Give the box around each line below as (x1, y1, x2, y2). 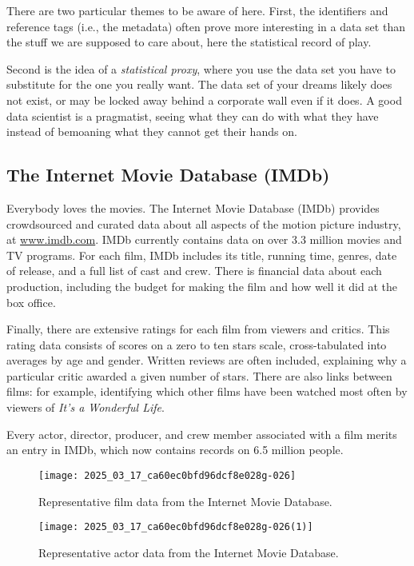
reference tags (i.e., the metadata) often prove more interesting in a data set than (6, 18, 405, 34)
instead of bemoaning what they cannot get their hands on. (6, 123, 297, 140)
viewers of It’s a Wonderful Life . (6, 399, 165, 416)
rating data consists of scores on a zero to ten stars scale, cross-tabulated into (6, 336, 387, 353)
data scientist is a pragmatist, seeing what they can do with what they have (6, 107, 379, 124)
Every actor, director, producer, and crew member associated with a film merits (6, 425, 397, 442)
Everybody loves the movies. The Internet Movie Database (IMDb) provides (6, 199, 380, 216)
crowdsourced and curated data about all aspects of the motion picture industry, (6, 215, 401, 232)
